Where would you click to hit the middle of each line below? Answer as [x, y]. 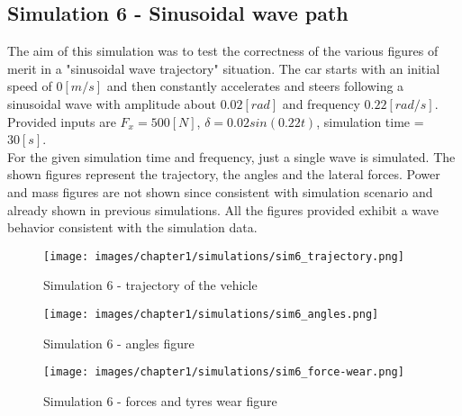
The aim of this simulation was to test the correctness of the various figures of [223, 51]
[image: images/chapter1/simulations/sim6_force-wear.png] [224, 372]
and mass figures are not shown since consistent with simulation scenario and [220, 191]
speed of [30, 86]
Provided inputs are [62, 121]
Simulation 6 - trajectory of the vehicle [150, 285]
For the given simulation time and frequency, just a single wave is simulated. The [231, 156]
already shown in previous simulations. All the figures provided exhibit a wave [223, 209]
